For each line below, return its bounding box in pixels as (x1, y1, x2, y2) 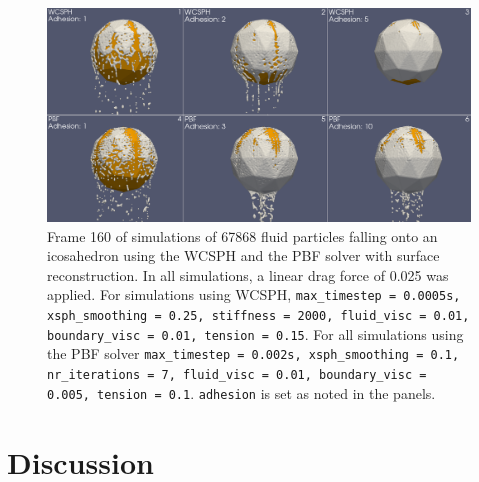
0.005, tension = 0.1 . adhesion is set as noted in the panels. (47, 382, 436, 403)
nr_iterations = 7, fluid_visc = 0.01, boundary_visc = (47, 368, 427, 383)
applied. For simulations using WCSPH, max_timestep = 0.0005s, (47, 284, 461, 305)
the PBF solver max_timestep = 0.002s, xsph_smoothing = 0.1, (47, 343, 460, 364)
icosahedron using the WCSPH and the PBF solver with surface (47, 245, 440, 266)
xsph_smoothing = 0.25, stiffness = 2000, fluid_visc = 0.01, (47, 309, 470, 324)
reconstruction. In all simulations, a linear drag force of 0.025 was (47, 264, 449, 285)
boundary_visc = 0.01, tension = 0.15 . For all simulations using (47, 323, 464, 344)
